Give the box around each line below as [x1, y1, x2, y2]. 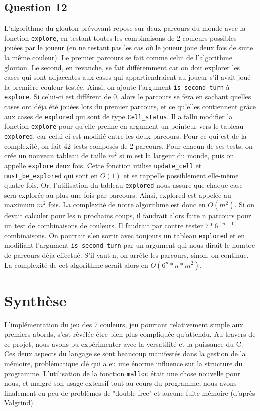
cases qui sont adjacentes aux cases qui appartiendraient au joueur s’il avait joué [4, 72, 251, 82]
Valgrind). [4, 397, 35, 408]
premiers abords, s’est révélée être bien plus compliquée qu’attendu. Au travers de [4, 329, 256, 339]
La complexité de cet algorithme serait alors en [4, 259, 148, 270]
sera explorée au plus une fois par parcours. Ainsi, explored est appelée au [4, 189, 231, 200]
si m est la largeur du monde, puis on [119, 150, 234, 161]
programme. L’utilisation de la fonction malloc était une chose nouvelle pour [4, 368, 240, 378]
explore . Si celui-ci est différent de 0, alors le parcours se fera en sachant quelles [4, 91, 251, 102]
